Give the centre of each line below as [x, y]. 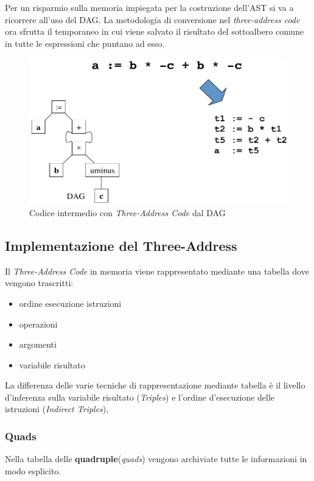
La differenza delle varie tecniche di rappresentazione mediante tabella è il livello [155, 385]
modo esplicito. [33, 470]
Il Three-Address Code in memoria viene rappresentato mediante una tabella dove [157, 271]
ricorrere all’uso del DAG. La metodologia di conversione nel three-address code [152, 19]
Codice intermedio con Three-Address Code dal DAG [127, 212]
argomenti [38, 344]
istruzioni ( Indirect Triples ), [57, 409]
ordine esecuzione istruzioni [70, 303]
